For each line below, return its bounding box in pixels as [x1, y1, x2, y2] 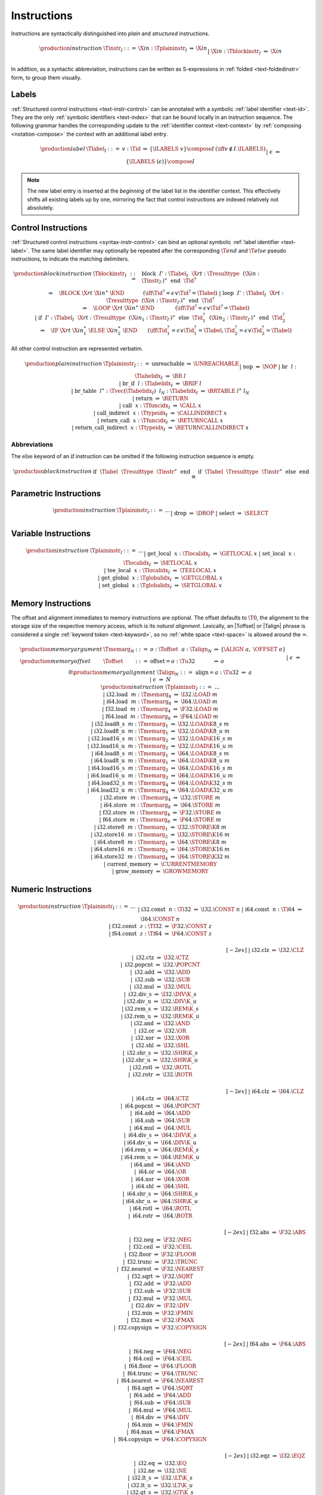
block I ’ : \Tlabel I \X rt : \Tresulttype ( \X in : [141, 270, 259, 278]
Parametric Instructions [11, 488, 101, 499]
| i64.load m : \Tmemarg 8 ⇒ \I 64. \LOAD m [103, 698, 218, 707]
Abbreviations [11, 440, 54, 448]
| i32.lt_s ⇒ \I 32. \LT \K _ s [127, 1475, 193, 1481]
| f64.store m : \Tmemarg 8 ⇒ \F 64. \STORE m [99, 816, 222, 825]
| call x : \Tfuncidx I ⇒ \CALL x [119, 402, 202, 410]
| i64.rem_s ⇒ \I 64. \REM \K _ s [121, 1146, 199, 1154]
